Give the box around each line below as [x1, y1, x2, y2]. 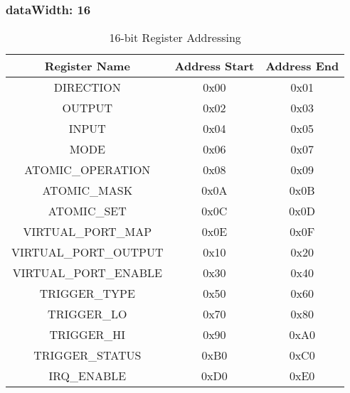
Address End [265, 58, 339, 75]
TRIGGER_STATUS [33, 347, 142, 364]
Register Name [44, 58, 130, 75]
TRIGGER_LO [48, 306, 127, 323]
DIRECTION [53, 79, 121, 96]
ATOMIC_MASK [42, 182, 133, 199]
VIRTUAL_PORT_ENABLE [12, 264, 162, 281]
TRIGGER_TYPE [39, 285, 135, 302]
